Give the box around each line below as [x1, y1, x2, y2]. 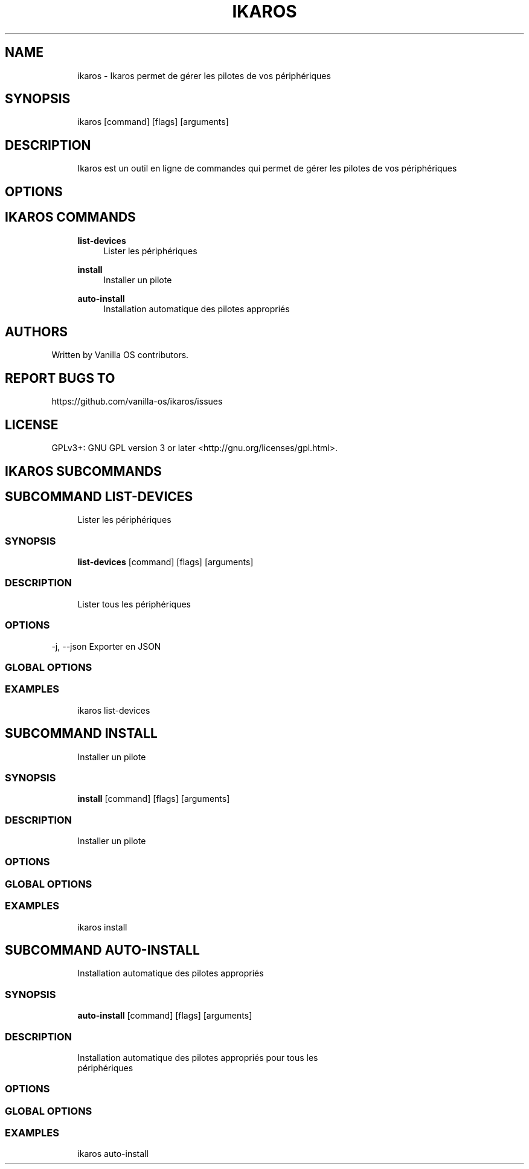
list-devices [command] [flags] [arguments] [77, 557, 254, 568]
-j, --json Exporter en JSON [51, 641, 161, 652]
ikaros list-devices [77, 705, 150, 716]
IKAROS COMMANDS [5, 210, 136, 225]
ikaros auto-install [77, 1148, 149, 1159]
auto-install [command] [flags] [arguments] [77, 1010, 252, 1021]
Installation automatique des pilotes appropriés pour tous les [77, 1052, 318, 1063]
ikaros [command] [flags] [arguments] [77, 117, 229, 127]
